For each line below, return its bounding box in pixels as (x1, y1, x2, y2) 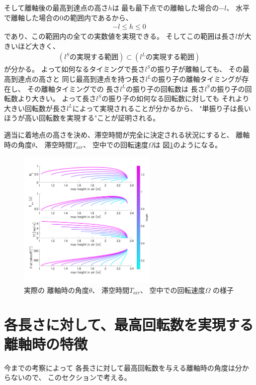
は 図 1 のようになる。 (153, 139, 222, 149)
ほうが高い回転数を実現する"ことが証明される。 (4, 113, 160, 123)
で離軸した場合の (4, 12, 60, 22)
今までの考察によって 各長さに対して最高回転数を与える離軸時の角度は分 (4, 362, 242, 373)
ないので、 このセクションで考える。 (10, 372, 131, 383)
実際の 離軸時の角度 (24, 284, 89, 295)
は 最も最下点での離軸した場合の (112, 2, 219, 12)
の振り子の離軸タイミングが (151, 74, 242, 84)
